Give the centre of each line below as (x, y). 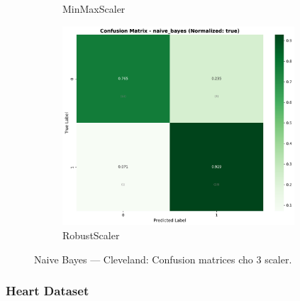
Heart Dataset (48, 291)
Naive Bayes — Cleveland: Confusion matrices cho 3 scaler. (163, 259)
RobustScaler (91, 235)
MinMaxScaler (94, 9)
